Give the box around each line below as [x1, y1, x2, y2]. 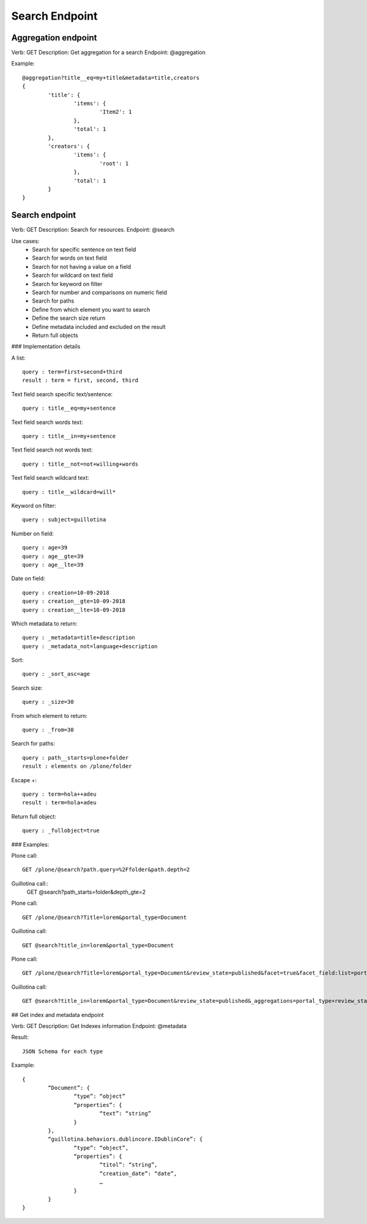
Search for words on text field [32, 254, 107, 262]
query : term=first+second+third [22, 368, 122, 376]
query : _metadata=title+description [22, 634, 136, 641]
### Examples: [11, 841, 50, 848]
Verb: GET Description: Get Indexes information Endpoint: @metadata [11, 1022, 187, 1029]
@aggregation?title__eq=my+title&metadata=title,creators [22, 74, 200, 81]
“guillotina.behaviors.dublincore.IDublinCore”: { [48, 1136, 203, 1143]
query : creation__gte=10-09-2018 [22, 598, 125, 605]
